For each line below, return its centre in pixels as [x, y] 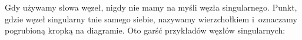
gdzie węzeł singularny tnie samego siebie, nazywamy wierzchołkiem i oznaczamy [151, 19]
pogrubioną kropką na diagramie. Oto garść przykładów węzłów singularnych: [145, 30]
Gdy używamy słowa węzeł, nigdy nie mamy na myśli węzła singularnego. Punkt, [151, 7]
